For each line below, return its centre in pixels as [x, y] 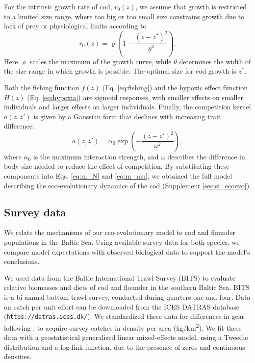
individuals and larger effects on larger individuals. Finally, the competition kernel [127, 107]
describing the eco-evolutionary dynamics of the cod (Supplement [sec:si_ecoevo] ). [127, 185]
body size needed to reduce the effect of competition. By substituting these [117, 166]
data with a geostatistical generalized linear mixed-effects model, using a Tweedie [126, 337]
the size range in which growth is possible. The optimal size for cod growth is [120, 71]
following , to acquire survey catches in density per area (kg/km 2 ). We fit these [123, 327]
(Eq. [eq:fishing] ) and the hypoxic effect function [175, 87]
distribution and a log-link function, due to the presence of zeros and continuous [125, 347]
